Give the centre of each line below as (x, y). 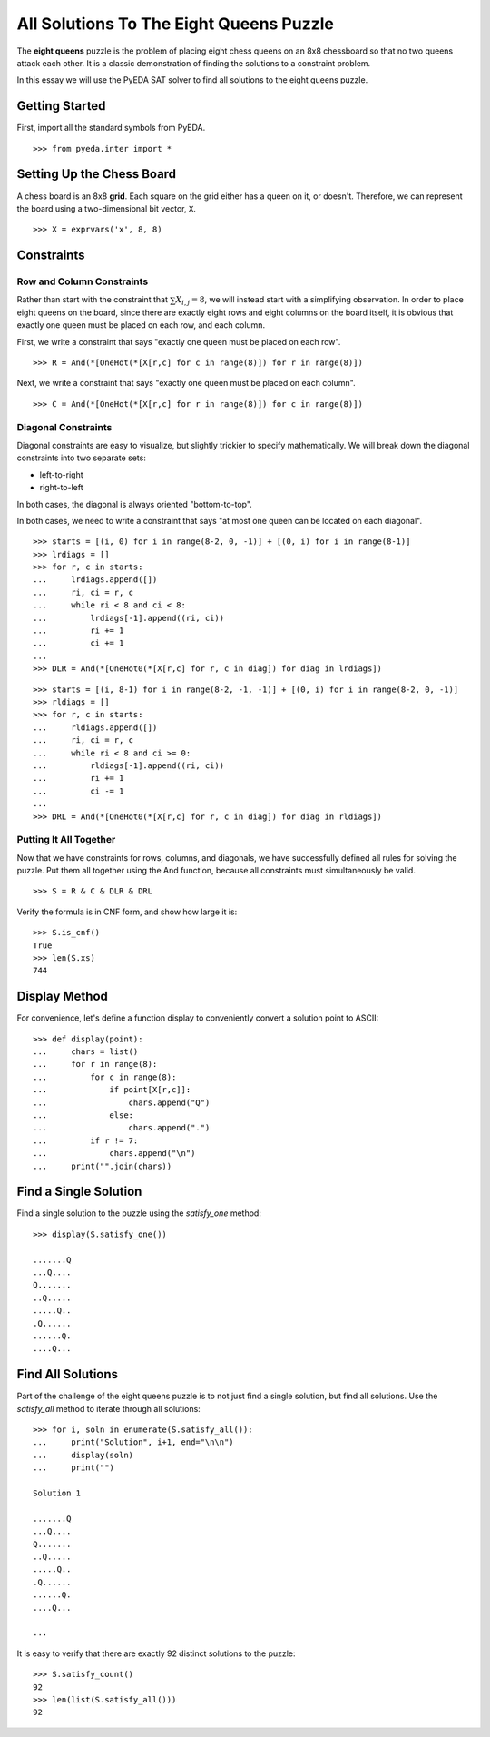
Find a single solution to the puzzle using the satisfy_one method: (139, 1213)
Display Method (63, 997)
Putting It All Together (66, 840)
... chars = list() (86, 1052)
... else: (83, 1115)
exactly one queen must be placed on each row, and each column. (141, 325)
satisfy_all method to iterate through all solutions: (109, 1408)
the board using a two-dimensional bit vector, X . (107, 208)
